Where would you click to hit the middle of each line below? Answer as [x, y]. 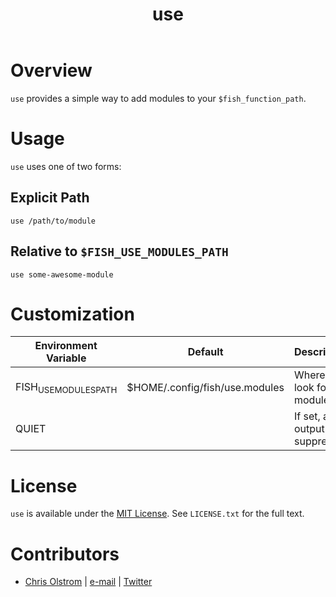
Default [205, 352]
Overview [51, 70]
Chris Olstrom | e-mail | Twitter [88, 582]
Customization [72, 314]
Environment [66, 346]
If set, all [313, 416]
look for [312, 388]
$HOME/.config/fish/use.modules [205, 388]
